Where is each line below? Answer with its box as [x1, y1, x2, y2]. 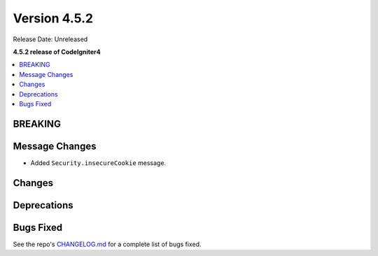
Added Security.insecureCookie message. [30, 158, 167, 167]
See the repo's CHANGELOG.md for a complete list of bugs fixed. [13, 240, 202, 248]
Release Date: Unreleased [13, 35, 88, 43]
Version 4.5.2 [13, 10, 94, 26]
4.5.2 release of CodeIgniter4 [13, 48, 101, 56]
